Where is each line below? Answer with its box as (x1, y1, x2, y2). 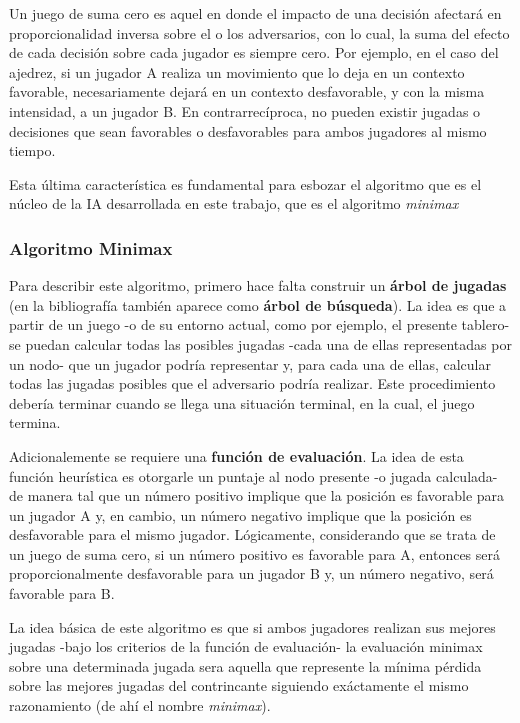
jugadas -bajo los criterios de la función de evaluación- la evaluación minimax (9, 636, 483, 657)
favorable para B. (9, 583, 115, 604)
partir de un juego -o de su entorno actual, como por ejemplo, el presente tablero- (9, 314, 510, 335)
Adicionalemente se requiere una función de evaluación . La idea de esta (9, 445, 464, 466)
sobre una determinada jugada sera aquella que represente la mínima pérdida (9, 655, 482, 676)
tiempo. (9, 140, 56, 161)
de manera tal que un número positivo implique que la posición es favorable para (9, 485, 505, 506)
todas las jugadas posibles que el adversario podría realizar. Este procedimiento (9, 373, 496, 394)
